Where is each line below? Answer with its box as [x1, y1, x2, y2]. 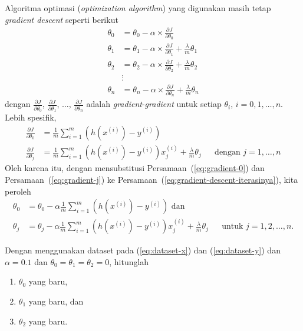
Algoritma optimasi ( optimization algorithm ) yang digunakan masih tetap [5, 2, 271, 14]
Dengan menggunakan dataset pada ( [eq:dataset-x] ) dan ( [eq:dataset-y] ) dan [5, 244, 281, 256]
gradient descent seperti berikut [5, 13, 118, 25]
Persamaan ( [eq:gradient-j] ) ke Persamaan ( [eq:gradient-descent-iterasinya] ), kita [5, 173, 298, 186]
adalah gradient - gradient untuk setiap [86, 98, 222, 110]
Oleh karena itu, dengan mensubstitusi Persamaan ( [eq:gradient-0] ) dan [5, 162, 265, 174]
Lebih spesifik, [5, 111, 57, 123]
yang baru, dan [28, 295, 84, 307]
